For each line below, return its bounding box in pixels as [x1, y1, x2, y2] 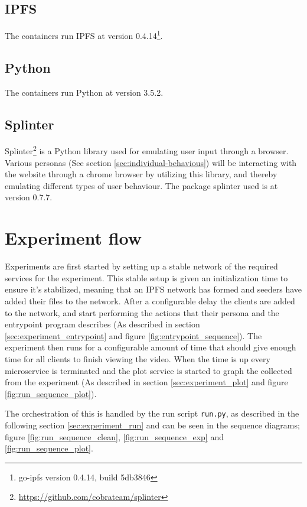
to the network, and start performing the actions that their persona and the [5, 306, 279, 318]
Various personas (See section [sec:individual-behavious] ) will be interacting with [5, 156, 297, 168]
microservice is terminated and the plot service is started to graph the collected [5, 364, 292, 376]
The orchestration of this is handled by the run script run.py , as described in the [5, 407, 299, 420]
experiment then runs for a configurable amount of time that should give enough [5, 341, 296, 353]
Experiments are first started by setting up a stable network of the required [5, 260, 278, 272]
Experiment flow [5, 226, 142, 250]
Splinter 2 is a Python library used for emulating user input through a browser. [5, 143, 289, 157]
